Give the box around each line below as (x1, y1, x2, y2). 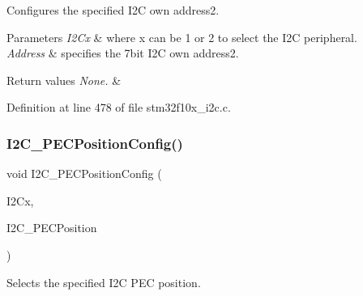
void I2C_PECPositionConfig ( (6, 165, 162, 182)
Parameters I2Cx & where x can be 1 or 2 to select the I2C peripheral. (6, 28, 357, 45)
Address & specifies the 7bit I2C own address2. (6, 44, 239, 61)
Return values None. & (6, 71, 122, 88)
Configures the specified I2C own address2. (6, 2, 220, 18)
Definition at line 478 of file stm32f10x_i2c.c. (6, 99, 231, 116)
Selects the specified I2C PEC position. (6, 273, 201, 290)
